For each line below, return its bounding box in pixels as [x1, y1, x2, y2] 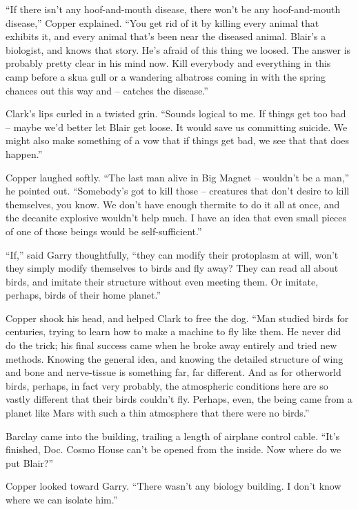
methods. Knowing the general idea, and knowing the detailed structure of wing [6, 351, 344, 366]
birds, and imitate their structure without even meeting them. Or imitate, [6, 274, 319, 288]
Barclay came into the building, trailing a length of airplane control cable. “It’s [6, 428, 340, 443]
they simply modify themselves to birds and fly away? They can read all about [6, 261, 339, 275]
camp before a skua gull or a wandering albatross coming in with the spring [6, 69, 326, 83]
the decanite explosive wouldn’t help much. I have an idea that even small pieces [6, 210, 347, 225]
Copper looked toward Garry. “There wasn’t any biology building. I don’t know [6, 479, 341, 493]
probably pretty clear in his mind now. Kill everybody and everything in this [6, 56, 331, 70]
